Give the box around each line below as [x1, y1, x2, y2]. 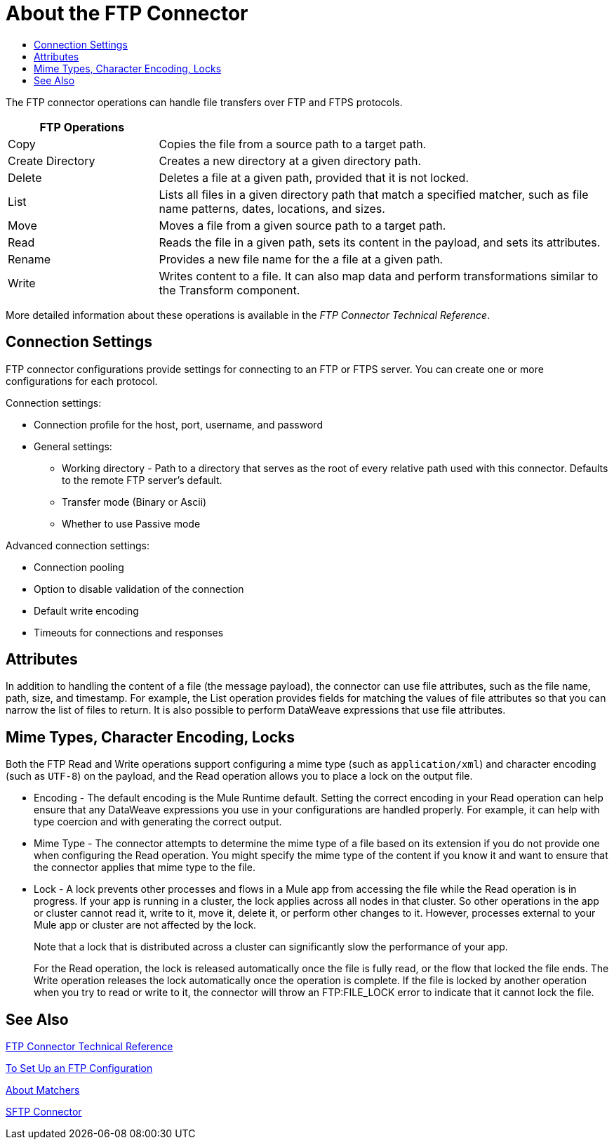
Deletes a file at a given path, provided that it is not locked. [159, 170, 469, 185]
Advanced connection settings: [6, 539, 149, 551]
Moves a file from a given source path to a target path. [159, 218, 446, 233]
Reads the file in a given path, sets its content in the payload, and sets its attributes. [159, 235, 601, 249]
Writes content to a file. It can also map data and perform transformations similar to [159, 268, 599, 283]
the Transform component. [159, 282, 300, 297]
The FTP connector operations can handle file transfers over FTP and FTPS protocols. [6, 96, 403, 108]
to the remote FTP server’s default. [62, 473, 222, 486]
